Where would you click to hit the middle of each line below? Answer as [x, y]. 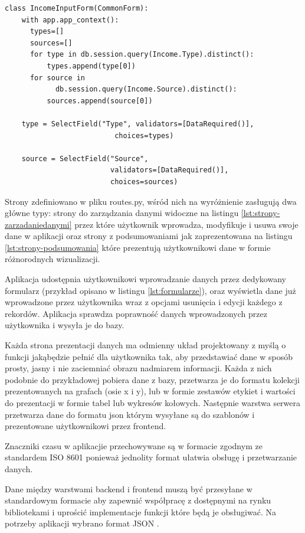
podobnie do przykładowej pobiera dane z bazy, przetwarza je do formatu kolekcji [152, 379]
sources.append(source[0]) [100, 101]
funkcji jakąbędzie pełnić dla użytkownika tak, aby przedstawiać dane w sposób [149, 356]
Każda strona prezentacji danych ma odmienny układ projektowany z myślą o [145, 345]
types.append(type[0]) [91, 66]
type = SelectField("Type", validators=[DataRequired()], [138, 124]
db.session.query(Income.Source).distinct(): [146, 89]
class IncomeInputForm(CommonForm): [77, 8]
